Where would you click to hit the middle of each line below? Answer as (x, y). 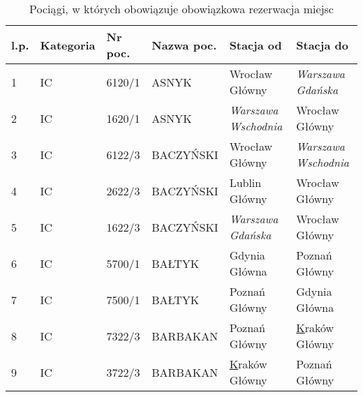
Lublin (245, 182)
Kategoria (68, 45)
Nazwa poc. (184, 45)
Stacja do (322, 45)
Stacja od (255, 45)
